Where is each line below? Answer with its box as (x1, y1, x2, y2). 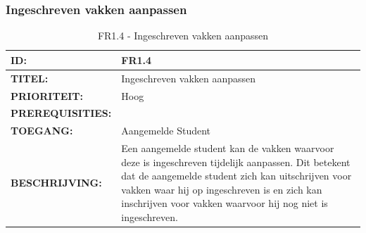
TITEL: (11, 70, 49, 85)
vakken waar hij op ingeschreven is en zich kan (121, 182, 322, 196)
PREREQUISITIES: (11, 106, 112, 120)
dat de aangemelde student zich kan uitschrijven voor (121, 168, 352, 183)
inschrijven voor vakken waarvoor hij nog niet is (121, 196, 328, 210)
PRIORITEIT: (11, 88, 84, 103)
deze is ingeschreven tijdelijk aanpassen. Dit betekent (121, 154, 351, 169)
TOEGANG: (11, 123, 73, 138)
